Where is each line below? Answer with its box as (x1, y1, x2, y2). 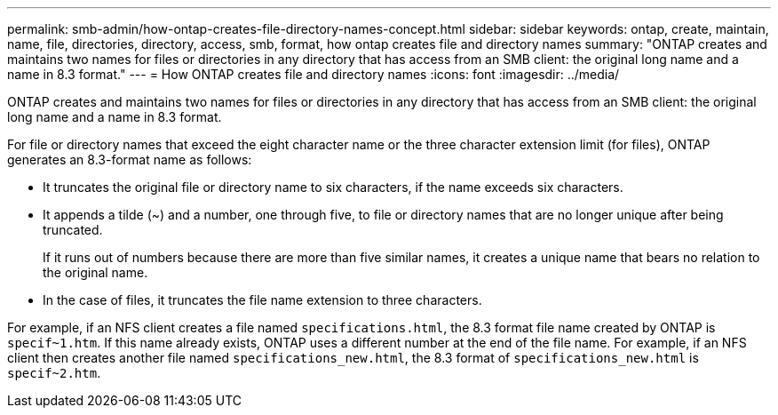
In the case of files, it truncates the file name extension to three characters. (43, 292, 482, 307)
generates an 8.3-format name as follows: (7, 152, 252, 167)
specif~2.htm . (7, 365, 101, 380)
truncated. (43, 222, 103, 237)
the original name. (43, 265, 148, 280)
